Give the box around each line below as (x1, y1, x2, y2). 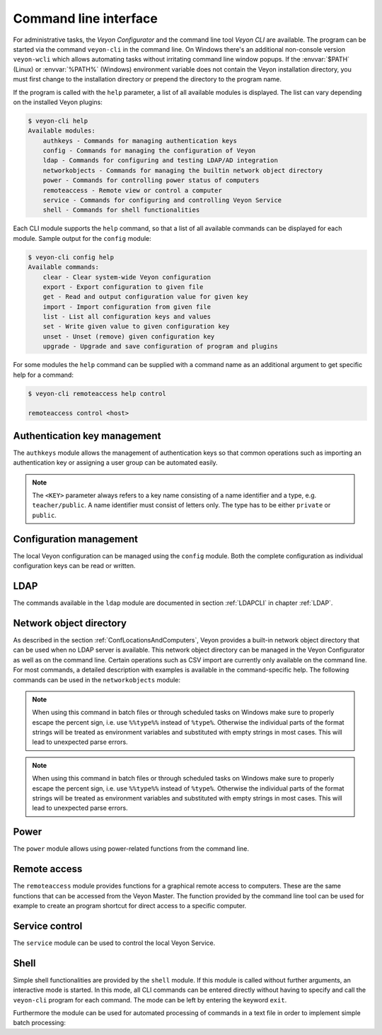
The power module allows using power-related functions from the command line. (13, 844, 250, 853)
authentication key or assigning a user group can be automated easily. (13, 458, 219, 467)
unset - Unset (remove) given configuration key (42, 332, 215, 340)
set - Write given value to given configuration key (42, 322, 230, 331)
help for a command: (13, 371, 74, 379)
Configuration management (13, 533, 138, 545)
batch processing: (13, 1019, 66, 1027)
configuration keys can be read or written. (13, 562, 136, 570)
